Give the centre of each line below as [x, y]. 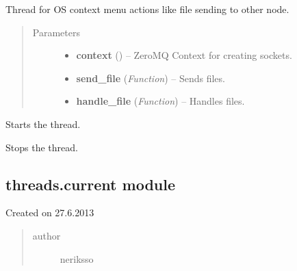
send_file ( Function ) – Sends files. [151, 78]
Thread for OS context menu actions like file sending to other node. [147, 9]
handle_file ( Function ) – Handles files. [160, 101]
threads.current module [90, 184]
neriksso [77, 258]
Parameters [56, 32]
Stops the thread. [42, 147]
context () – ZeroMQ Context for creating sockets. [184, 55]
